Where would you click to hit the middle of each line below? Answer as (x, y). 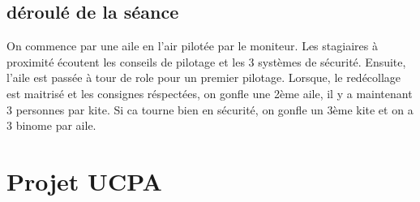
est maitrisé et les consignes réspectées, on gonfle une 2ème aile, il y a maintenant (210, 93)
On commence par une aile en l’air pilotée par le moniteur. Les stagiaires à (192, 46)
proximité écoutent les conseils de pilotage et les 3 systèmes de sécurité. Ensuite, (206, 61)
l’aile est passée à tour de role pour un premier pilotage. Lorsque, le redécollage (204, 77)
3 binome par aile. (51, 125)
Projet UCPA (84, 181)
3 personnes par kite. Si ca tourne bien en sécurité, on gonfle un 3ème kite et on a (210, 109)
